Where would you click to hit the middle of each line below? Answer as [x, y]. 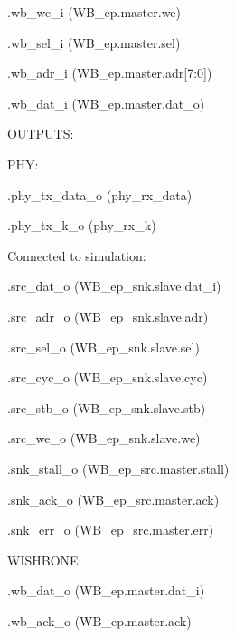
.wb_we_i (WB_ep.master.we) [94, 12]
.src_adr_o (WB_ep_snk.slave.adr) [108, 316]
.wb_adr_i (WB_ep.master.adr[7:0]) [110, 73]
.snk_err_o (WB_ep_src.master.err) [111, 530]
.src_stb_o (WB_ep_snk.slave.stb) [107, 407]
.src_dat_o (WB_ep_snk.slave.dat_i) [114, 286]
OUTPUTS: [41, 134]
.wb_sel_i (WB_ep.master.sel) [94, 42]
